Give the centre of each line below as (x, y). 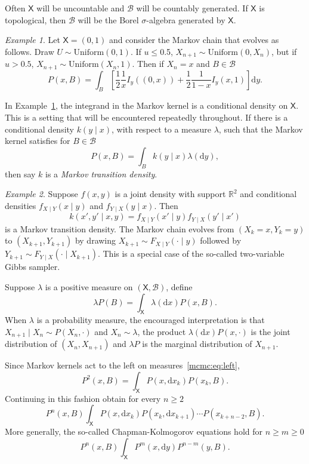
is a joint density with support (170, 194)
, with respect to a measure (161, 129)
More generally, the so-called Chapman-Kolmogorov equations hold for (134, 431)
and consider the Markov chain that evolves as (194, 40)
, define (179, 286)
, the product (162, 331)
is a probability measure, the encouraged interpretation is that (151, 320)
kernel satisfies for (38, 141)
